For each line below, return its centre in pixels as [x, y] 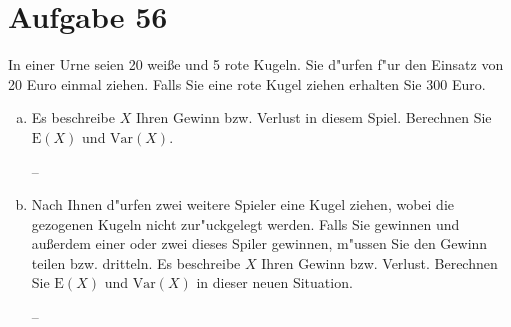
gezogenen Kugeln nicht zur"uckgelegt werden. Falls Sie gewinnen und [245, 223]
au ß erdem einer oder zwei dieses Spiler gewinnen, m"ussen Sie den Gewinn [259, 243]
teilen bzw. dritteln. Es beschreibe [136, 262]
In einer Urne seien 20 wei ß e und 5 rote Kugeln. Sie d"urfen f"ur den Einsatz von [256, 64]
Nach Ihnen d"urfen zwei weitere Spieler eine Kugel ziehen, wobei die [243, 204]
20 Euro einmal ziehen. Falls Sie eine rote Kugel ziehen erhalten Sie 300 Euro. [247, 83]
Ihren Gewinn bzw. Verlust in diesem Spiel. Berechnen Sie [313, 117]
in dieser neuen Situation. [274, 282]
